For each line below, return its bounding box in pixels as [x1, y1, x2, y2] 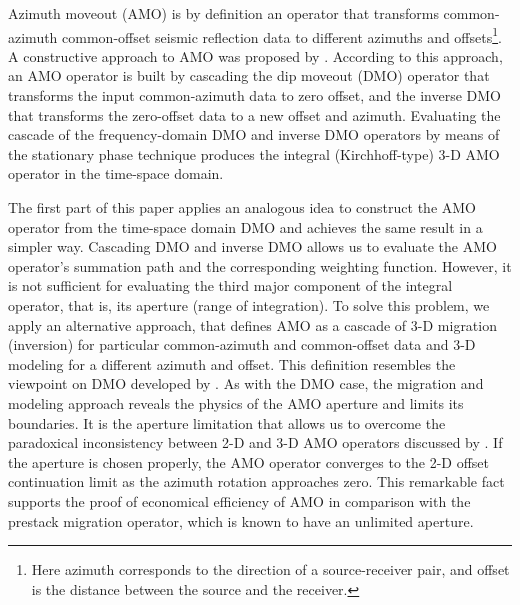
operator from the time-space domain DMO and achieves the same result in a [8, 216, 483, 237]
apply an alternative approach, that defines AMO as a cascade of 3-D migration [8, 314, 497, 335]
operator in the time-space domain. [8, 163, 224, 184]
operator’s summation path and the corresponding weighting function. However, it [8, 255, 512, 276]
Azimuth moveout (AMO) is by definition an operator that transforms [8, 3, 439, 23]
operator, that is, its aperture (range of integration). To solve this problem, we [8, 294, 490, 315]
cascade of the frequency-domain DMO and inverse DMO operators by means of [8, 124, 500, 145]
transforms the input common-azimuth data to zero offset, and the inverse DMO [8, 85, 501, 106]
